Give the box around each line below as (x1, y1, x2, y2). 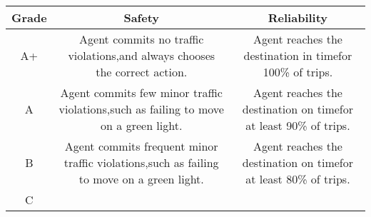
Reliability (268, 9, 328, 26)
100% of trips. (263, 64, 333, 80)
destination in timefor (243, 47, 352, 64)
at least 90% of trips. (245, 117, 350, 133)
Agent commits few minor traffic (60, 84, 223, 101)
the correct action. (96, 64, 188, 80)
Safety (123, 9, 160, 26)
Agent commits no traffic (79, 31, 204, 47)
